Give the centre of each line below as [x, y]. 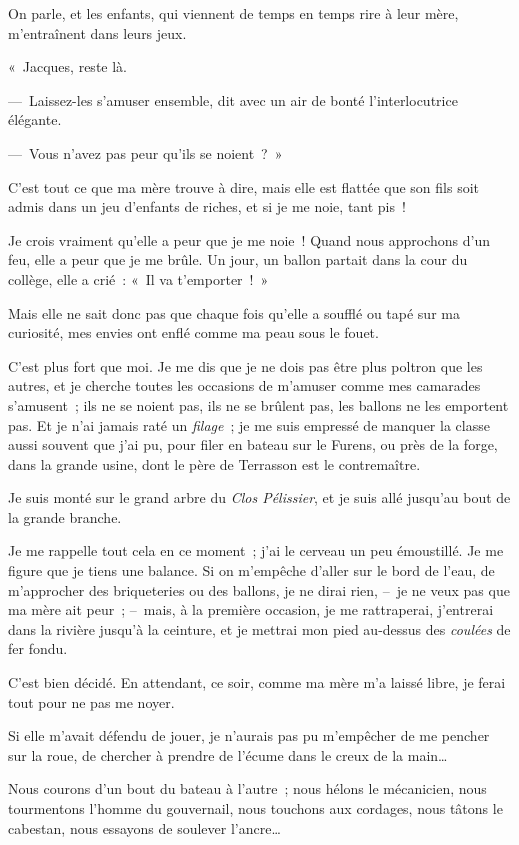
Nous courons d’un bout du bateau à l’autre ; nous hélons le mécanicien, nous [247, 788]
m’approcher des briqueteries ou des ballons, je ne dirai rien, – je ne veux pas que [259, 589]
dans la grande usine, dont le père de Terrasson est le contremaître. [214, 463]
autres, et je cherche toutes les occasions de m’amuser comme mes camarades [244, 385]
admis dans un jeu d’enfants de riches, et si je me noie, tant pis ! [207, 206]
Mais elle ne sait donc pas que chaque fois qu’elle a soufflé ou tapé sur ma [234, 312]
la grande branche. [65, 516]
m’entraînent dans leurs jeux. [97, 32]
